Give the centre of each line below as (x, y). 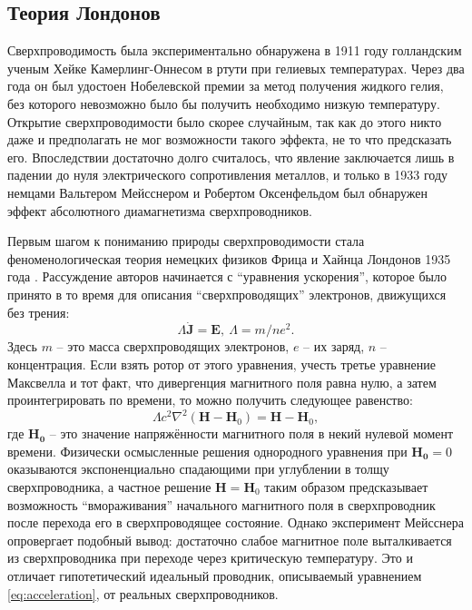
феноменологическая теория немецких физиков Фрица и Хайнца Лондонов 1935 (229, 258)
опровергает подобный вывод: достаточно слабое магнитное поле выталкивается (230, 540)
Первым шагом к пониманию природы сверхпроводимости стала (186, 241)
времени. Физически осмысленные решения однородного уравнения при (207, 451)
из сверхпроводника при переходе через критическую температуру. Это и (210, 558)
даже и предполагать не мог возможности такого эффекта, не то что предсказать (230, 139)
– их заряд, (334, 346)
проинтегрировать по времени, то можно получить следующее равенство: (210, 400)
